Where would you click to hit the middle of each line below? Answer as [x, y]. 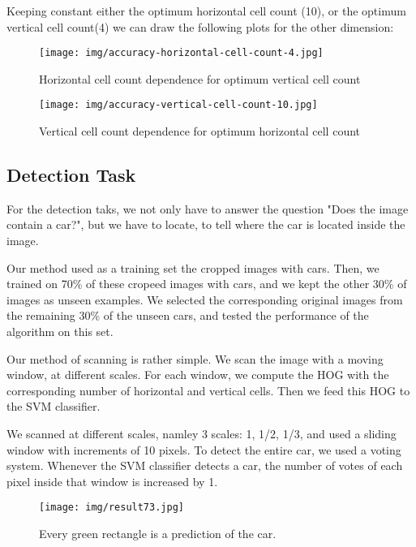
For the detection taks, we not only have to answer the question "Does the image [208, 208]
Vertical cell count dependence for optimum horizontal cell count [200, 131]
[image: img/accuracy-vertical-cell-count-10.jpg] [178, 105]
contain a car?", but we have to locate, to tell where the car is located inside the [206, 224]
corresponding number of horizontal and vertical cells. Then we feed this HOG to [208, 390]
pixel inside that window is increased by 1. [112, 481]
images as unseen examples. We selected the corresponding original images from [205, 299]
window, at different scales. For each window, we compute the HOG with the [198, 375]
